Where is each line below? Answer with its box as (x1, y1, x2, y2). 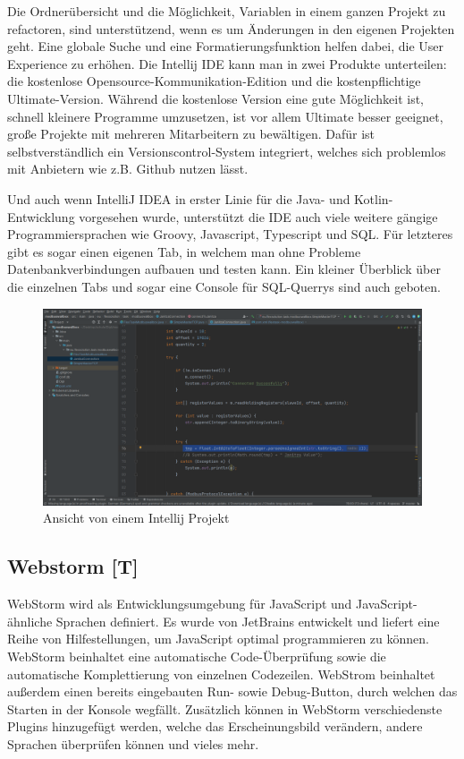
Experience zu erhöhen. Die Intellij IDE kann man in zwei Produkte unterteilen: (7, 54, 447, 72)
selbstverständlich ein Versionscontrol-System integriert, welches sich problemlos (7, 141, 446, 160)
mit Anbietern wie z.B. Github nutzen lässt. (7, 159, 249, 178)
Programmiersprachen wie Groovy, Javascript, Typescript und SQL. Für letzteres (7, 225, 453, 243)
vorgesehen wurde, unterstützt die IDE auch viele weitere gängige (79, 207, 438, 226)
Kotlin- (354, 189, 393, 208)
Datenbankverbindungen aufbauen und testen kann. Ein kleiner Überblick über (7, 260, 441, 278)
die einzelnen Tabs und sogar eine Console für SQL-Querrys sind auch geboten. (7, 277, 441, 295)
